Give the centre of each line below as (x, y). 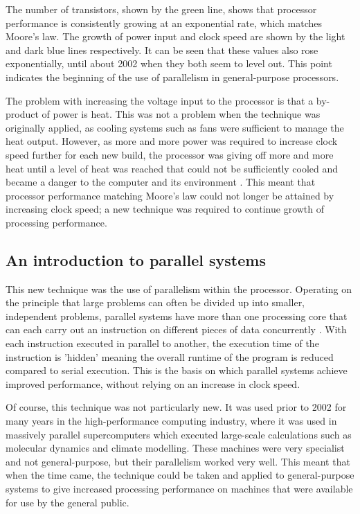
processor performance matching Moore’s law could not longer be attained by (170, 195)
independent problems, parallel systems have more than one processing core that (177, 316)
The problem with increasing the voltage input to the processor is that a (160, 100)
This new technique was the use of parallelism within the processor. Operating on (179, 289)
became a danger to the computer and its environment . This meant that (161, 182)
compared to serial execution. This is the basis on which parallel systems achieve (177, 370)
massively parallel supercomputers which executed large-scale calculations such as (179, 434)
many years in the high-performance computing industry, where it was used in (171, 421)
